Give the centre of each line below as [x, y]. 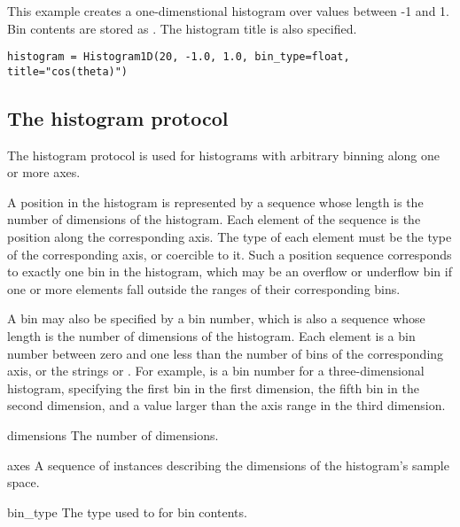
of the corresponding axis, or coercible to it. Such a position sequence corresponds [230, 254]
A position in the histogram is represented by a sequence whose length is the [215, 201]
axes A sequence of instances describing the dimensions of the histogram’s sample [228, 465]
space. [23, 482]
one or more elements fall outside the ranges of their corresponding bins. [204, 288]
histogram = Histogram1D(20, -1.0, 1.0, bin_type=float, [179, 57]
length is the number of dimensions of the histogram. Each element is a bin [211, 336]
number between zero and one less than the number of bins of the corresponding [226, 353]
